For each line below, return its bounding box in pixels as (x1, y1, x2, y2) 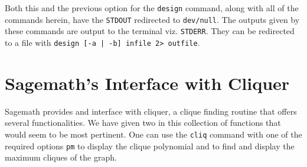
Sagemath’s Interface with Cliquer (5, 71, 290, 95)
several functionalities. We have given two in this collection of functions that (5, 116, 281, 129)
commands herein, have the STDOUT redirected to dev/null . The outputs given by (5, 13, 300, 25)
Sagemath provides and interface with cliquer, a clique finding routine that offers (5, 105, 297, 117)
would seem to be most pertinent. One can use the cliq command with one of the (5, 128, 302, 140)
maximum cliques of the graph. (5, 151, 117, 163)
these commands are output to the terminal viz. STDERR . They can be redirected (5, 25, 295, 37)
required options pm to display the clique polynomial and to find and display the (5, 139, 295, 152)
